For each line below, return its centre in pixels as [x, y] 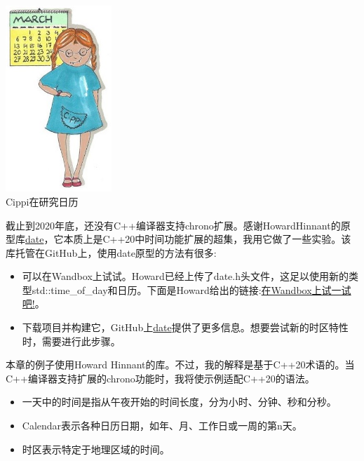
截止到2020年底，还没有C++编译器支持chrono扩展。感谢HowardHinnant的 [173, 225]
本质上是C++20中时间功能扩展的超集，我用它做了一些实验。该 [207, 239]
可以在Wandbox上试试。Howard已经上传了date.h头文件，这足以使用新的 [185, 276]
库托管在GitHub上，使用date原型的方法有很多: [111, 252]
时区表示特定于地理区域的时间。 [96, 449]
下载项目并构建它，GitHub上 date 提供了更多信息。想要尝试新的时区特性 [185, 327]
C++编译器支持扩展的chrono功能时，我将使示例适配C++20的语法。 [160, 378]
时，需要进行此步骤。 [71, 341]
